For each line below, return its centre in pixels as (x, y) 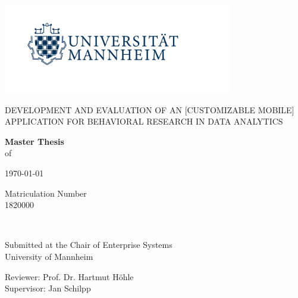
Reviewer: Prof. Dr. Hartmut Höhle (69, 276)
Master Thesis (34, 141)
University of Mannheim (49, 256)
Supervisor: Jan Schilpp (48, 288)
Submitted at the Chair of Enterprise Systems (89, 245)
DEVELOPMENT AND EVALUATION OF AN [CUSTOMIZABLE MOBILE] (150, 109)
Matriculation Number (46, 193)
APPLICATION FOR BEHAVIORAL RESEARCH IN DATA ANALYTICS (144, 121)
